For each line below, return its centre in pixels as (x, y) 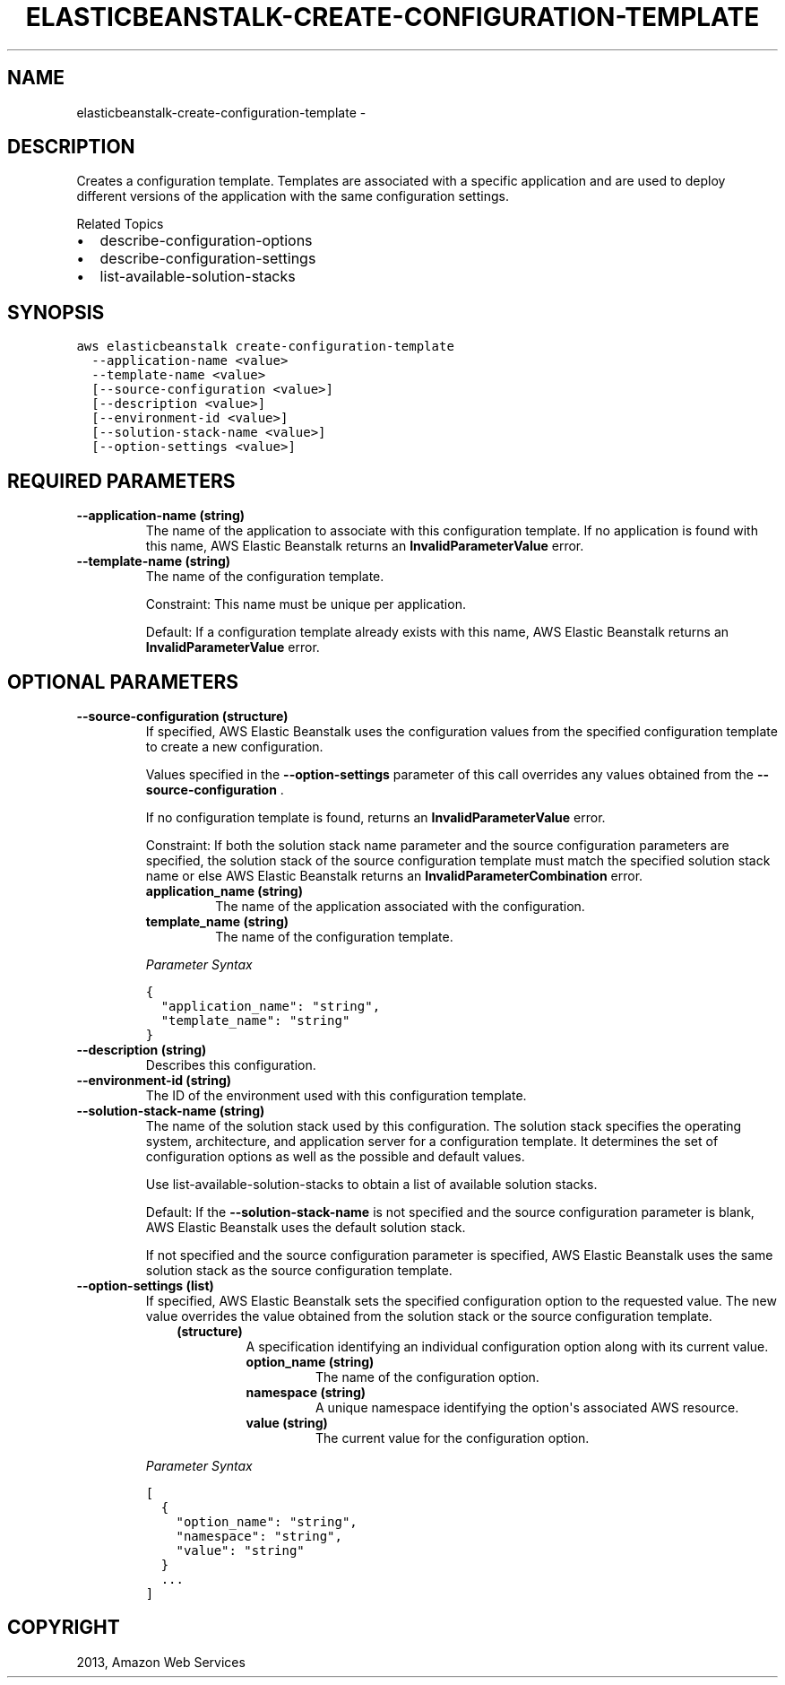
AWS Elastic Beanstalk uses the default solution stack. (306, 1227)
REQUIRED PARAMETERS (121, 481)
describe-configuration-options (206, 241)
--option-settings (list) (145, 1285)
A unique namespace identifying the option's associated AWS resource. (527, 1407)
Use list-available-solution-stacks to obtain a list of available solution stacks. (371, 1184)
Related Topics (120, 224)
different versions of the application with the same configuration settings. (293, 196)
